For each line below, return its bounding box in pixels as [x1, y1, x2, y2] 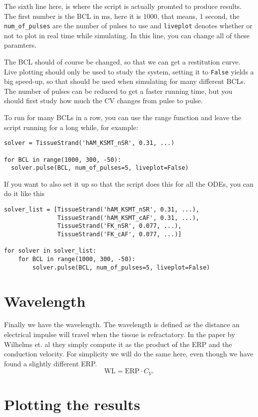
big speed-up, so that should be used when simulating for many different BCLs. [4, 76, 246, 86]
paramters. [4, 40, 37, 50]
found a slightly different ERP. [4, 358, 97, 368]
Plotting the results [4, 394, 140, 415]
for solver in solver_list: [4, 247, 97, 255]
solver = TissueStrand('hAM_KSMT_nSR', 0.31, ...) [4, 139, 175, 147]
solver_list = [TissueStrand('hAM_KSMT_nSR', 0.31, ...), [4, 206, 199, 213]
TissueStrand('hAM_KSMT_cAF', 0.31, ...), [57, 214, 199, 221]
